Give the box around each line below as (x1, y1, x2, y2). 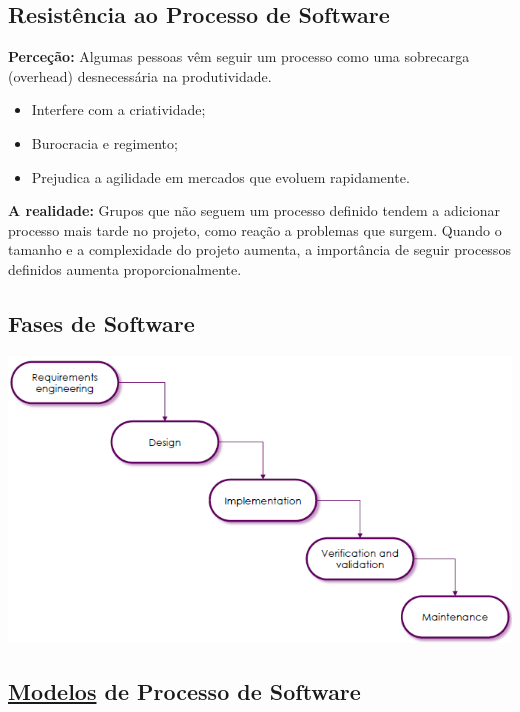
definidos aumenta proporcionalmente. (8, 258, 242, 279)
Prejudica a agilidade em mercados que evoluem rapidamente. (31, 166, 410, 187)
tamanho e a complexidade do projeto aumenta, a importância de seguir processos (8, 239, 511, 260)
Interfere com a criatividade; (31, 99, 206, 120)
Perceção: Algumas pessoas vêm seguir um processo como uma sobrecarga (8, 46, 470, 67)
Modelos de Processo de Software (8, 676, 361, 707)
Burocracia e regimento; (31, 132, 178, 153)
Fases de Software (8, 307, 195, 338)
